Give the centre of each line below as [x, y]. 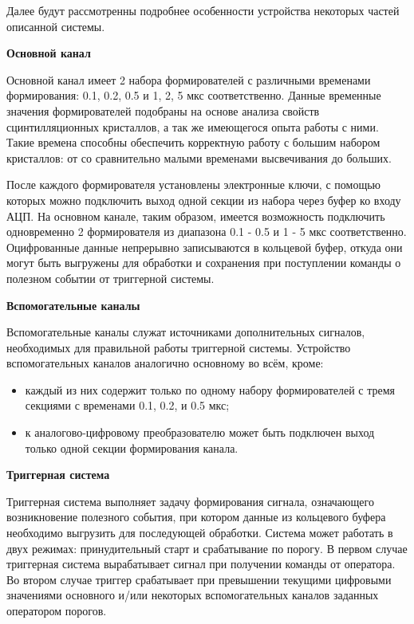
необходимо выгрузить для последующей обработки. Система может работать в [200, 533]
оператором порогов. [57, 610]
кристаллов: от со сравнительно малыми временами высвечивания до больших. [199, 157]
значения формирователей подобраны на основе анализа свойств [163, 110]
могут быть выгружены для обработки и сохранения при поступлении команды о [204, 263]
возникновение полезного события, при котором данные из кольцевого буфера [196, 517]
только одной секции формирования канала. [132, 447]
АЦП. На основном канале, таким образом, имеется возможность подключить [196, 216]
